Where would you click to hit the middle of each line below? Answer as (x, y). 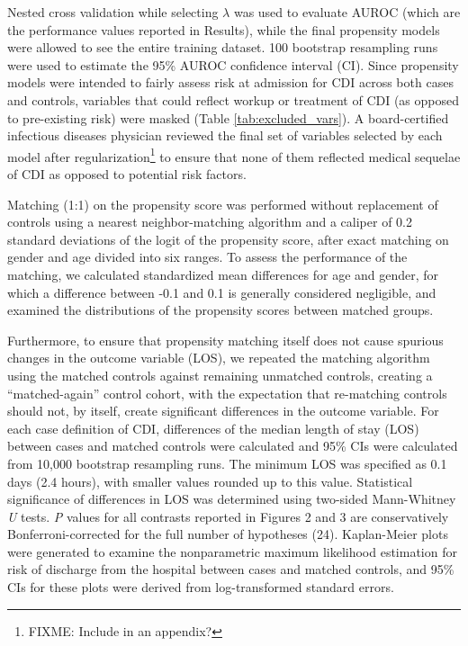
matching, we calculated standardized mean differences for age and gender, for (223, 274)
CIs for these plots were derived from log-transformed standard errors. (201, 587)
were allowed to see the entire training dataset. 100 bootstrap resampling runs (223, 47)
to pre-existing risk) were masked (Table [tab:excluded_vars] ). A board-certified (228, 117)
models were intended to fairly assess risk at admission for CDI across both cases (230, 82)
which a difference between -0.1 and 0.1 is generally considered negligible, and (222, 292)
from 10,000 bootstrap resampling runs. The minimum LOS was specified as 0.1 (227, 463)
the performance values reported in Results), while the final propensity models (224, 29)
